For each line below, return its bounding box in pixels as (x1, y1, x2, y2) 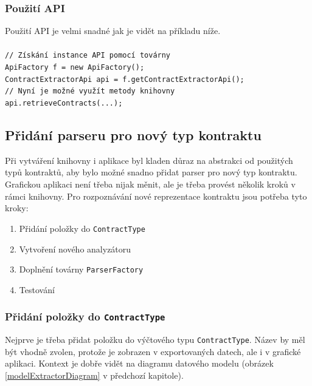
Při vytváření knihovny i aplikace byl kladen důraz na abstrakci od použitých (5, 154, 293, 166)
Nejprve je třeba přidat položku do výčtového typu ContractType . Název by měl (5, 333, 305, 346)
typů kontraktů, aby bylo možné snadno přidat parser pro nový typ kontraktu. (5, 166, 297, 178)
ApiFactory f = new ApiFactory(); (5, 63, 145, 72)
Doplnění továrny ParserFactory (19, 263, 144, 276)
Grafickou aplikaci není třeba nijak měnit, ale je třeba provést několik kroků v (5, 178, 296, 191)
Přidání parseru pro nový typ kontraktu (5, 126, 262, 144)
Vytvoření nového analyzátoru (19, 242, 131, 255)
